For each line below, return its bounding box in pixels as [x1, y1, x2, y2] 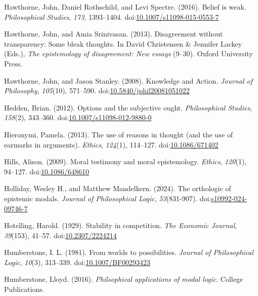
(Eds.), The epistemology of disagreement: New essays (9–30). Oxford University [4, 48, 253, 59]
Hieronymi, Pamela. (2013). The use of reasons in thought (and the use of [4, 129, 233, 139]
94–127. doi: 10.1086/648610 [4, 166, 90, 176]
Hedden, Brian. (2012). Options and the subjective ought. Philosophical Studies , [4, 102, 252, 113]
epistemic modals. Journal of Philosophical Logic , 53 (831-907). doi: [4, 193, 211, 203]
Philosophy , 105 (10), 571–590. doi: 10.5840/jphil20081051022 [4, 85, 190, 96]
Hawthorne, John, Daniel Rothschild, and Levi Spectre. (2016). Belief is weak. [4, 2, 246, 12]
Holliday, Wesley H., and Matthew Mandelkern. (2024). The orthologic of [4, 183, 231, 194]
